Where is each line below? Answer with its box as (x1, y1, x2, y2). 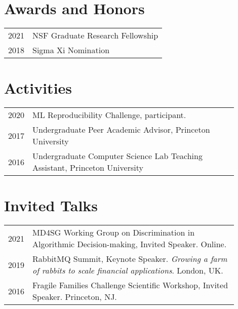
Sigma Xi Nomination (32, 44, 110, 56)
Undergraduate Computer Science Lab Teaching (32, 150, 203, 162)
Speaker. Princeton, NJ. (32, 291, 117, 303)
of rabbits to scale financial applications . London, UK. (32, 264, 223, 277)
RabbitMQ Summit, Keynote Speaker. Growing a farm (32, 253, 227, 265)
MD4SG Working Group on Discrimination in (32, 226, 195, 239)
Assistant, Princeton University (32, 162, 143, 174)
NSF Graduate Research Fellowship (32, 29, 158, 42)
